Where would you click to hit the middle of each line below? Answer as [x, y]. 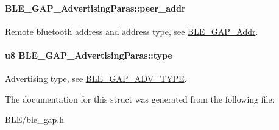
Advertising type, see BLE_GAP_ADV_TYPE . [96, 78]
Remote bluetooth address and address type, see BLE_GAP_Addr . [132, 31]
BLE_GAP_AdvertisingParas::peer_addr [95, 8]
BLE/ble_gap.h [35, 119]
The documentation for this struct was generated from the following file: [140, 99]
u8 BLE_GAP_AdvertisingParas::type [89, 55]
